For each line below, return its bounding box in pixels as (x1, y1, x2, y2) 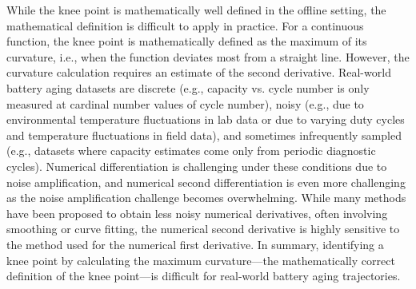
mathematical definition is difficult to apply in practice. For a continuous (6, 17, 364, 34)
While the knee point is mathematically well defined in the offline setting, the (6, 2, 386, 18)
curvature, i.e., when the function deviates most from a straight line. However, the (6, 48, 410, 65)
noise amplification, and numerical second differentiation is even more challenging (6, 173, 406, 190)
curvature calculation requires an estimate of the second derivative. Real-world (6, 64, 391, 81)
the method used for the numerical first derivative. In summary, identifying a (6, 236, 384, 252)
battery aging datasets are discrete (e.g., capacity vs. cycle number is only (6, 79, 370, 96)
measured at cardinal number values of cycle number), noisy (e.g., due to (6, 95, 364, 112)
